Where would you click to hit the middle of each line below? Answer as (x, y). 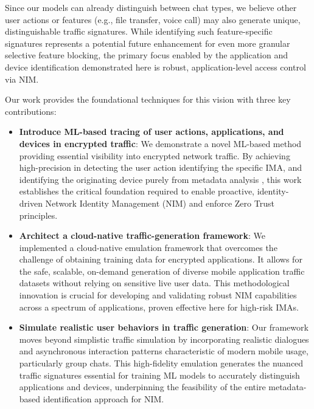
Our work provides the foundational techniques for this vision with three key (148, 99)
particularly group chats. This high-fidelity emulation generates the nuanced (161, 363)
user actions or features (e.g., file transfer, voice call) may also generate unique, (153, 19)
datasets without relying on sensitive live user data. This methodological (154, 283)
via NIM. (22, 79)
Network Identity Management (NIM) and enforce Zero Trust (160, 203)
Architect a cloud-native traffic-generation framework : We (142, 235)
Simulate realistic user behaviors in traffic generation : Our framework (164, 327)
